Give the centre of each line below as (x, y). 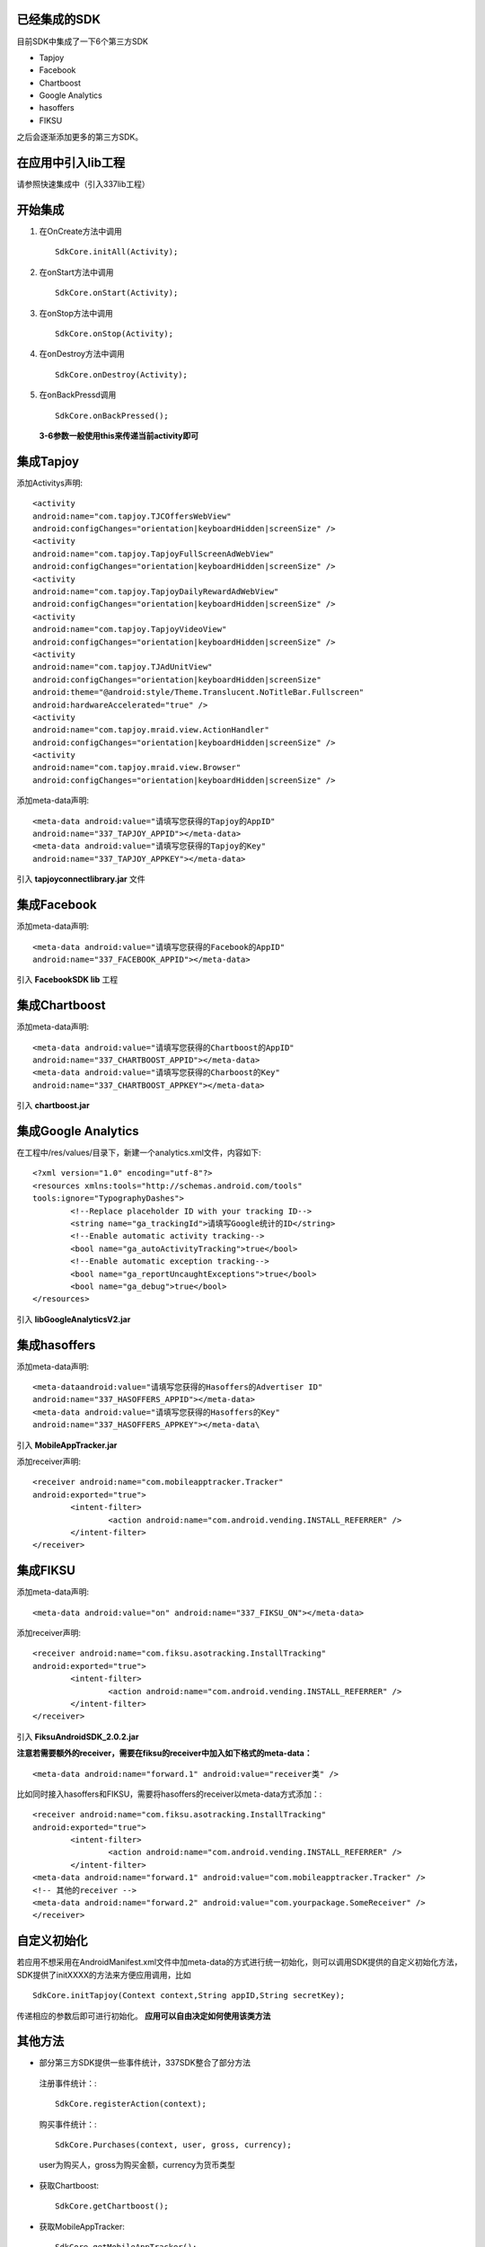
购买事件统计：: (68, 2124)
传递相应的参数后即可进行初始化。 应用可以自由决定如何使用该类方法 (144, 2016)
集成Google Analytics (78, 1131)
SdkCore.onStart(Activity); (117, 293)
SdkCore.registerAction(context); (131, 2104)
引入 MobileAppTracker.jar (67, 1445)
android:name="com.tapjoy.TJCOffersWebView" (132, 516)
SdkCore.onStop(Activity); (115, 334)
